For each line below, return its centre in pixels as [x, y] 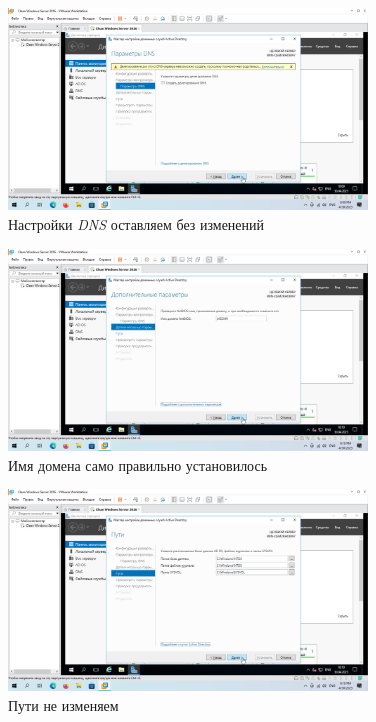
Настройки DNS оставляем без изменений [136, 223]
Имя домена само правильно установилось [138, 464]
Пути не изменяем [63, 705]
